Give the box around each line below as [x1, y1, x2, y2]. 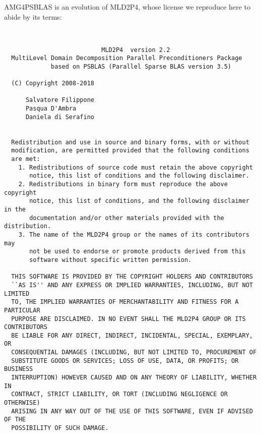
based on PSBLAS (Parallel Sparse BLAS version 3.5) [51, 63, 232, 70]
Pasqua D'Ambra [25, 105, 77, 113]
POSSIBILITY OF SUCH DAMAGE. [11, 424, 109, 432]
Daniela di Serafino [25, 113, 94, 121]
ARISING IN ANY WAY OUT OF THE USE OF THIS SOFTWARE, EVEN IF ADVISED [11, 407, 253, 415]
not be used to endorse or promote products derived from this [29, 248, 246, 255]
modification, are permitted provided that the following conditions [11, 147, 249, 154]
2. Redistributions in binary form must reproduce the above [18, 181, 228, 188]
